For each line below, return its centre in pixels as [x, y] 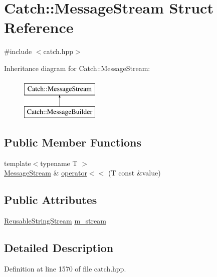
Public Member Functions [73, 142]
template [18, 163]
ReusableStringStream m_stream [55, 221]
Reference [39, 27]
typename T [59, 163]
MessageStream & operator [46, 173]
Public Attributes [51, 200]
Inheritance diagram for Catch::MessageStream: [77, 68]
